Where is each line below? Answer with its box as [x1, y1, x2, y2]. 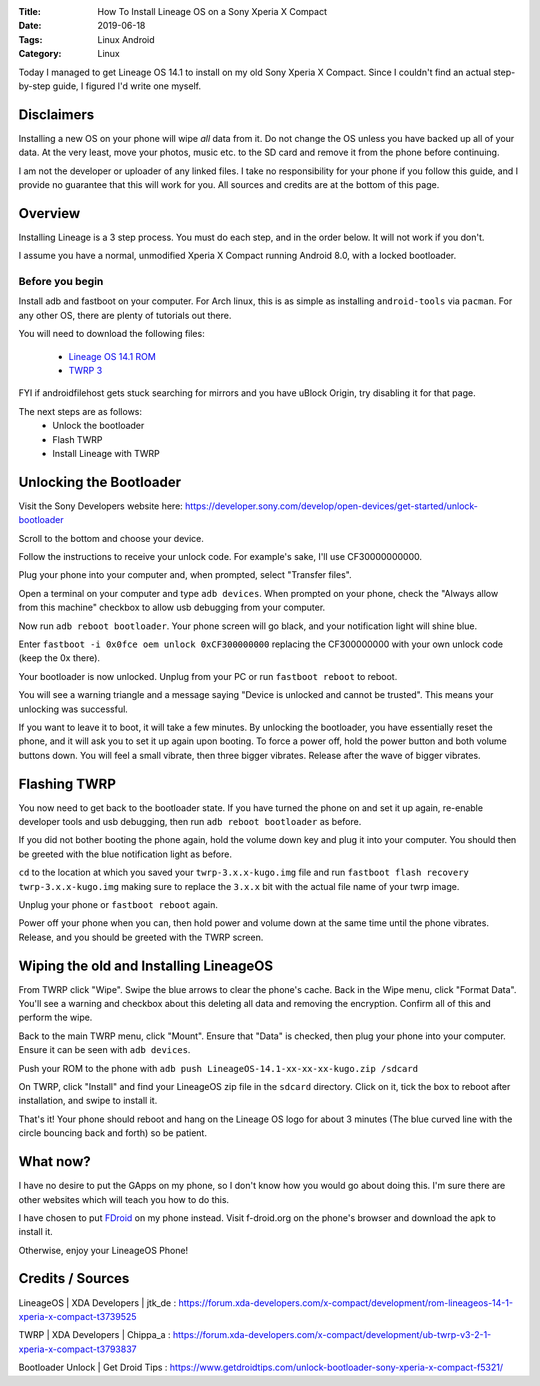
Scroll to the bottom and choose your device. [18, 532, 205, 544]
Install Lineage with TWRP [52, 447, 160, 459]
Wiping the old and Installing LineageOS [18, 957, 274, 974]
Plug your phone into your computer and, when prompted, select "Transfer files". [18, 569, 352, 581]
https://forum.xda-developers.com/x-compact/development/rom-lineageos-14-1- [178, 1296, 514, 1309]
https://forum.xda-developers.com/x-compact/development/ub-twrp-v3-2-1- [172, 1329, 492, 1341]
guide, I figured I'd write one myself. [52, 80, 202, 92]
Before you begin [18, 275, 104, 289]
